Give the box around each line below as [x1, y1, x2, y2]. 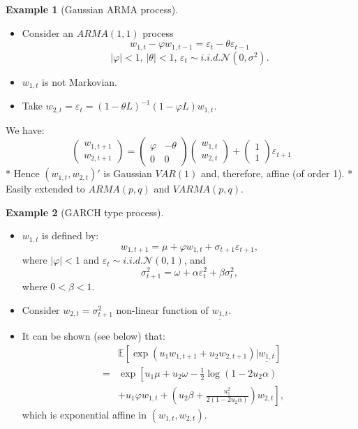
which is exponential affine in [22, 407, 147, 422]
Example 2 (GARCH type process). [6, 204, 164, 219]
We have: [6, 122, 45, 137]
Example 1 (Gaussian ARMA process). [6, 2, 179, 16]
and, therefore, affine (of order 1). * [200, 166, 353, 181]
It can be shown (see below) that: [22, 329, 165, 343]
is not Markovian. [42, 74, 117, 89]
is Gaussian [103, 166, 152, 181]
